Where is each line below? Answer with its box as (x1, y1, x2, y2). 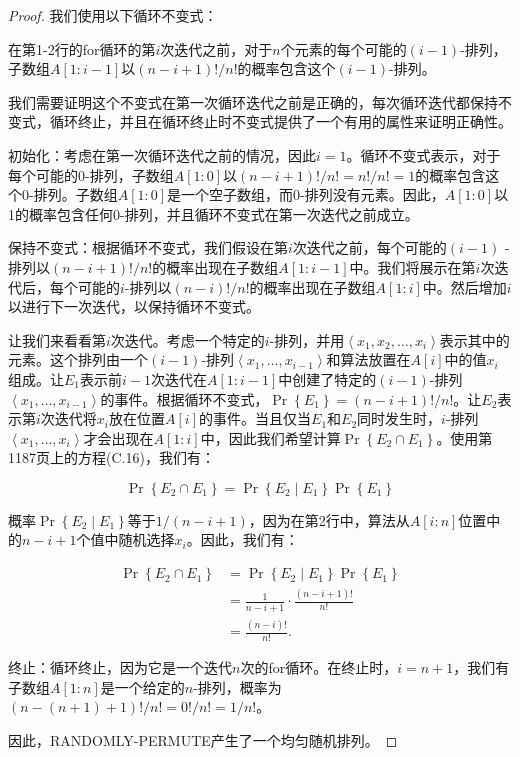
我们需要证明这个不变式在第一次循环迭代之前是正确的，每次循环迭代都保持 (8, 91, 498, 112)
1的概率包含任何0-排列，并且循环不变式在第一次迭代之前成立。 (8, 203, 419, 224)
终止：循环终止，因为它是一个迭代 (8, 656, 232, 677)
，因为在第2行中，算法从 (248, 509, 410, 530)
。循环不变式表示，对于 (346, 144, 501, 165)
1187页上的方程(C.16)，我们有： (8, 447, 215, 468)
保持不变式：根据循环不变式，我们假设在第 (8, 237, 288, 258)
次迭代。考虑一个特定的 (110, 329, 265, 350)
